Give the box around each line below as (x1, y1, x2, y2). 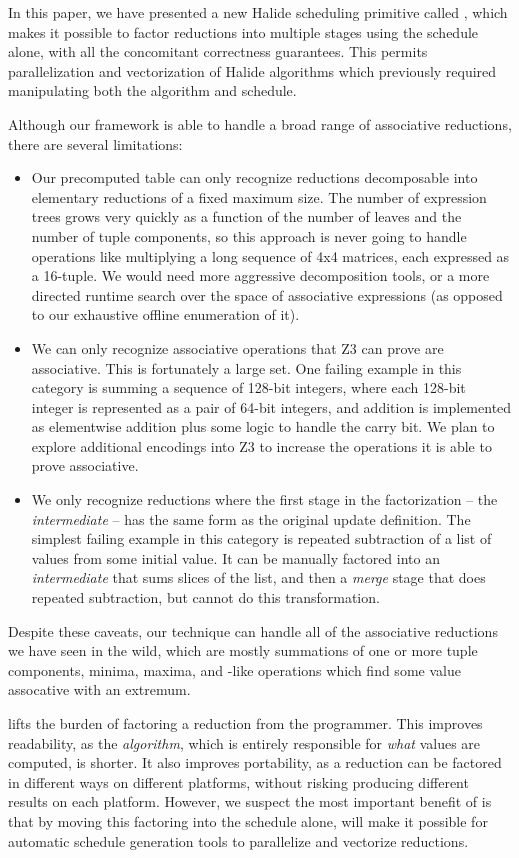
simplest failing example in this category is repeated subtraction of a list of (31, 528, 492, 549)
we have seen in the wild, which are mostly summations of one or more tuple (8, 640, 478, 661)
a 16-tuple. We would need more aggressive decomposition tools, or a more (31, 265, 490, 286)
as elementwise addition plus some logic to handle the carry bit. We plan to (31, 416, 495, 437)
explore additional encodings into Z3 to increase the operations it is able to (31, 435, 492, 456)
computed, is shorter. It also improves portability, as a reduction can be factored (8, 752, 502, 773)
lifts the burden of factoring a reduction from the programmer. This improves (8, 713, 483, 733)
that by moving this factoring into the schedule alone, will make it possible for (8, 810, 488, 831)
